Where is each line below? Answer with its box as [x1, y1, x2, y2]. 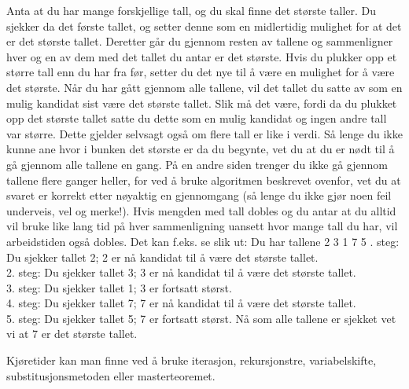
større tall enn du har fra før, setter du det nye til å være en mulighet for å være [6, 64, 395, 80]
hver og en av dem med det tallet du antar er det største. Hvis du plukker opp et [6, 48, 397, 64]
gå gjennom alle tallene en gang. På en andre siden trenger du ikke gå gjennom [6, 156, 388, 172]
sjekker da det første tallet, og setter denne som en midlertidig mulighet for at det [6, 17, 402, 34]
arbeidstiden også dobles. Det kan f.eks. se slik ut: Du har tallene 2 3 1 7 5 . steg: [6, 233, 400, 249]
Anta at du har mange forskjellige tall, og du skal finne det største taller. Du [6, 2, 377, 18]
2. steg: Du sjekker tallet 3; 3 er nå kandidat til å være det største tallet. [6, 264, 356, 281]
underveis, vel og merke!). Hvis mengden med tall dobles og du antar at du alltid [6, 202, 396, 218]
